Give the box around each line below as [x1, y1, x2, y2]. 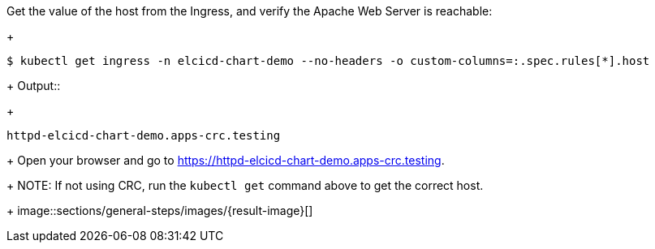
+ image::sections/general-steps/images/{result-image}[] [6, 204, 313, 217]
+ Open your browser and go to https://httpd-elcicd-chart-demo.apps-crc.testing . [6, 153, 445, 167]
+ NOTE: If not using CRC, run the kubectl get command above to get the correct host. [6, 178, 484, 192]
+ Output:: [6, 79, 61, 92]
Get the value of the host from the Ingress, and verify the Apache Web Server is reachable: [6, 4, 493, 18]
